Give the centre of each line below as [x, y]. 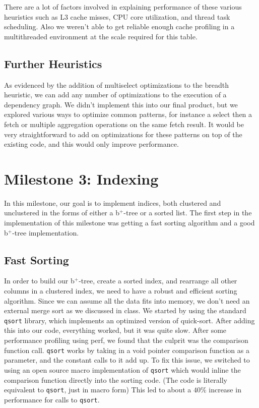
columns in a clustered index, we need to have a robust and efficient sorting [121, 291]
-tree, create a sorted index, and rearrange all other [158, 281]
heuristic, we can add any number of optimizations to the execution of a [115, 95]
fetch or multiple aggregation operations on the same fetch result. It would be [124, 124]
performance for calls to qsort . [52, 399]
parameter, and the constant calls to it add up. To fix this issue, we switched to [127, 360]
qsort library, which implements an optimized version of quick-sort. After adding [129, 320]
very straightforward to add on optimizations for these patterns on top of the [123, 134]
